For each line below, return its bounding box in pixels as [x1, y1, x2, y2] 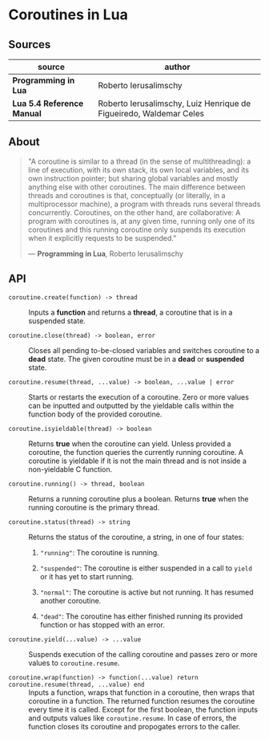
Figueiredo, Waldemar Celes [98, 108, 205, 119]
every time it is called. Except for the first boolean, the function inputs [28, 704, 259, 714]
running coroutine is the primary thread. [28, 502, 160, 512]
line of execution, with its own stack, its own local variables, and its [27, 164, 250, 174]
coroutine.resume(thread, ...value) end [8, 680, 146, 688]
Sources [8, 38, 51, 51]
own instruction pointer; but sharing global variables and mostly [27, 173, 239, 183]
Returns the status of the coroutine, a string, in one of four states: [28, 532, 244, 542]
